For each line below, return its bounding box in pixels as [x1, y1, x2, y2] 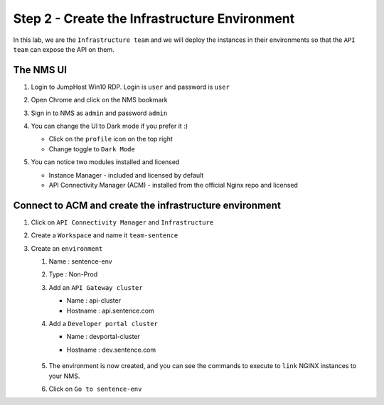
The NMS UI [13, 64, 68, 76]
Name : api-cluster [66, 296, 121, 305]
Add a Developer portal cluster [48, 320, 158, 328]
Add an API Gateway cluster [48, 283, 143, 291]
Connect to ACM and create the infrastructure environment [13, 199, 281, 211]
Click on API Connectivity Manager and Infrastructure [31, 217, 214, 227]
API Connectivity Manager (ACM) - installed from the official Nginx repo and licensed [48, 180, 299, 189]
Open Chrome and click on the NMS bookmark [31, 96, 169, 104]
